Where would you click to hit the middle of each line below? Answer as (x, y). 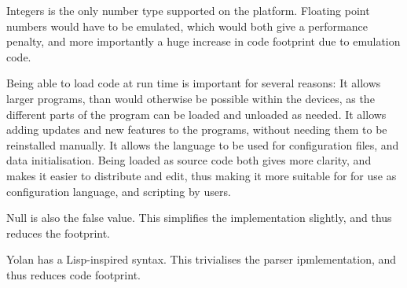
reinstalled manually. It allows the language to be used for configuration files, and (203, 144)
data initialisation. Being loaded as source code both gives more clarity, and (189, 160)
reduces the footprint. (59, 233)
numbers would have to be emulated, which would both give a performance (187, 26)
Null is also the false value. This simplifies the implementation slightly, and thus (199, 218)
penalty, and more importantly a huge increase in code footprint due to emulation (203, 41)
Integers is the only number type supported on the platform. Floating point (188, 10)
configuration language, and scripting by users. (119, 191)
